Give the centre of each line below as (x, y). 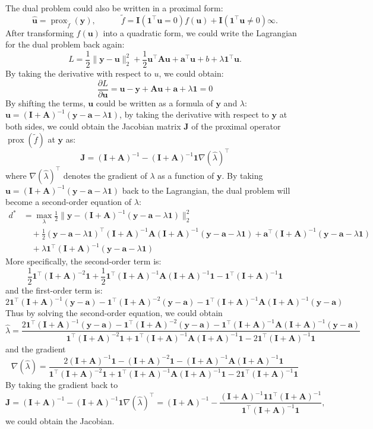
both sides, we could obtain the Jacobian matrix (93, 126)
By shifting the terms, (45, 102)
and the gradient (36, 348)
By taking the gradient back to (62, 385)
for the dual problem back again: (65, 44)
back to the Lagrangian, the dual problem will (206, 190)
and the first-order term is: (54, 290)
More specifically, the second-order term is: (83, 261)
